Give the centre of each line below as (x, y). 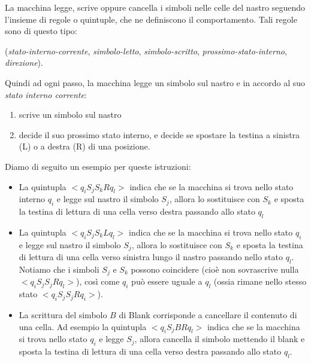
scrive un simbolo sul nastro (70, 115)
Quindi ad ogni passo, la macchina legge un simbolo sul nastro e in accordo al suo (155, 82)
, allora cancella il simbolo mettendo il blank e (220, 339)
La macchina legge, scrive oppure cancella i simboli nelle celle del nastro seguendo (155, 7)
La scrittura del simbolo (63, 315)
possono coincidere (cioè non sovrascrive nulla (215, 269)
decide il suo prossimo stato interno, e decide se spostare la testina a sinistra (159, 134)
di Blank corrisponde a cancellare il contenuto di (208, 315)
